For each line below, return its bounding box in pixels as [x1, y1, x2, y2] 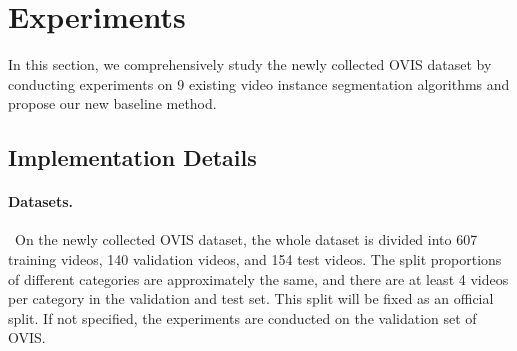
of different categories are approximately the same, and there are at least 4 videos [8, 268, 509, 289]
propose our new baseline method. [8, 93, 217, 114]
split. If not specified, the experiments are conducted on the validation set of [8, 307, 477, 328]
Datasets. [8, 191, 74, 212]
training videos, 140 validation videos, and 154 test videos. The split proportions [8, 249, 502, 270]
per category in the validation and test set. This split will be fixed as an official [8, 288, 494, 309]
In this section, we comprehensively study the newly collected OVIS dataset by [8, 54, 492, 75]
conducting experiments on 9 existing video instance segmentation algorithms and [8, 73, 510, 94]
